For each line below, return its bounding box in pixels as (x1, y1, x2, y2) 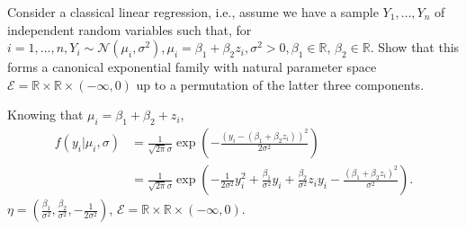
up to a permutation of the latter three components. (136, 75, 425, 93)
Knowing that (7, 105, 84, 124)
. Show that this (370, 38, 460, 57)
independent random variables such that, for (7, 20, 252, 39)
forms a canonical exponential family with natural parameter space (7, 57, 377, 76)
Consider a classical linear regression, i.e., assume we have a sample (7, 3, 379, 21)
